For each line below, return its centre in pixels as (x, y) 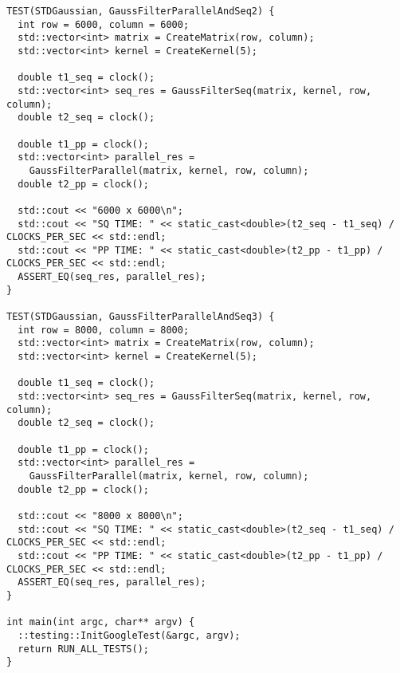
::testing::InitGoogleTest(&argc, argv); (129, 635)
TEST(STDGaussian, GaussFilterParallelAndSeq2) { (141, 11)
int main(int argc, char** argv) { (101, 622)
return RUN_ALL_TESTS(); (83, 649)
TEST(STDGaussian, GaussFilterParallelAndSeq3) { (141, 317)
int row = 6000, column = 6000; (104, 24)
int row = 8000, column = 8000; (104, 330)
